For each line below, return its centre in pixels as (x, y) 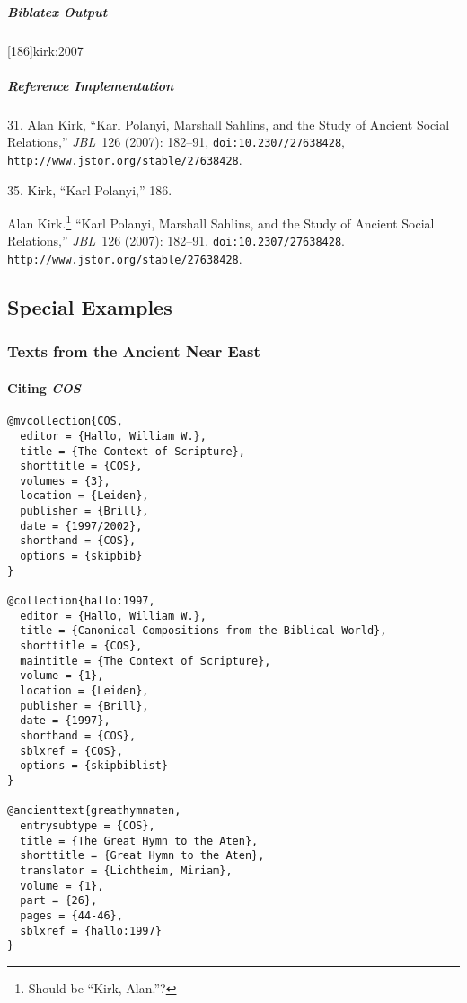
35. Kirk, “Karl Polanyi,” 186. (90, 189)
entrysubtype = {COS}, (88, 825)
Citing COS (44, 388)
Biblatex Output (57, 11)
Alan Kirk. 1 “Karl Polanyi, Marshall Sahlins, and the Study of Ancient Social (221, 222)
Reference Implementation (91, 85)
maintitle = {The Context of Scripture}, (145, 661)
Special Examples (90, 307)
